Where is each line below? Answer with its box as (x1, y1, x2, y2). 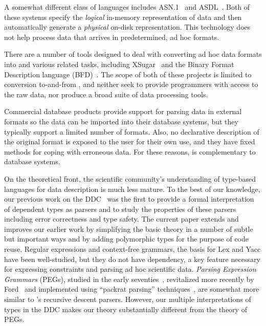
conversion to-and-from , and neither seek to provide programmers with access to (4, 79, 258, 90)
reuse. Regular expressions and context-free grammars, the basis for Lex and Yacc (4, 244, 261, 254)
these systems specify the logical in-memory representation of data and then (4, 11, 242, 22)
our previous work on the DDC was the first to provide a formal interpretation (4, 193, 254, 204)
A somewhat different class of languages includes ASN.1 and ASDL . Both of (4, 2, 250, 12)
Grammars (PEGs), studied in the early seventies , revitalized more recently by (4, 273, 254, 284)
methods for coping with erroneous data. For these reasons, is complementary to (4, 146, 256, 157)
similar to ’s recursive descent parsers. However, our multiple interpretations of (4, 294, 251, 305)
